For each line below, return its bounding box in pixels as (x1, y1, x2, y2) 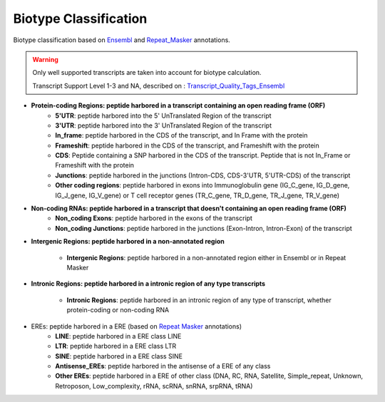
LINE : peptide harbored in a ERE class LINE (55, 331, 182, 340)
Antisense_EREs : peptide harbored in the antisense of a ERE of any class (55, 362, 271, 371)
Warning (32, 55, 58, 63)
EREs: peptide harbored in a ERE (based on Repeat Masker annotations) (31, 321, 242, 331)
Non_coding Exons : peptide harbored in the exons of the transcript (55, 214, 253, 222)
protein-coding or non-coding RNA (66, 306, 170, 314)
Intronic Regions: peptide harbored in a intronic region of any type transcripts (31, 279, 266, 288)
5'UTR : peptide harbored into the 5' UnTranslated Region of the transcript (55, 111, 272, 120)
